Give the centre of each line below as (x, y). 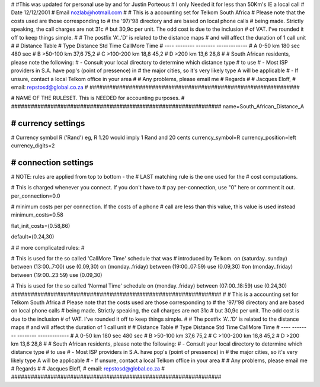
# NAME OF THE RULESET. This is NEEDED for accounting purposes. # (98, 98)
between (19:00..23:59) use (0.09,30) (57, 275)
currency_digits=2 (33, 146)
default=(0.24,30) (33, 237)
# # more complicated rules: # (48, 247)
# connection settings (52, 162)
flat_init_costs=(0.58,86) (41, 225)
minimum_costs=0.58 (37, 215)
